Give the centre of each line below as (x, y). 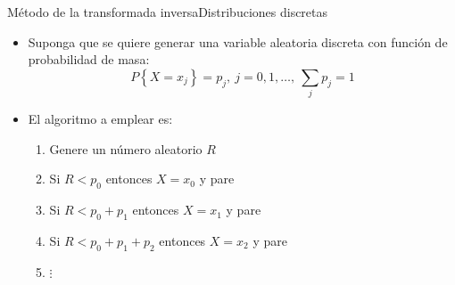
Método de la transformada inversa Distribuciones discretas (168, 12)
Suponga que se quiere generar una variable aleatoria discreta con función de (238, 41)
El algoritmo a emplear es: (100, 119)
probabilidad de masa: (89, 59)
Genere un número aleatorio (126, 148)
